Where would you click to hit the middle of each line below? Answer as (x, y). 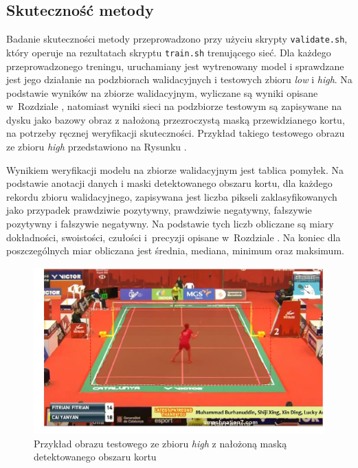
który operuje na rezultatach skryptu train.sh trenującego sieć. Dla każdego (169, 52)
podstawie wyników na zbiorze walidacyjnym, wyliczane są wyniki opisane (162, 92)
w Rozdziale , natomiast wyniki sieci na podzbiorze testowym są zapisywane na (174, 106)
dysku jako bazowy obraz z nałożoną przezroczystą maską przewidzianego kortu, (176, 119)
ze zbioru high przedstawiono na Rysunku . (97, 147)
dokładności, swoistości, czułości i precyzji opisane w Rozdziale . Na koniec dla (174, 237)
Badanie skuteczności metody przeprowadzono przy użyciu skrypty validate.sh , (177, 39)
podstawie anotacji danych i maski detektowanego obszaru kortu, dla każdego (169, 183)
